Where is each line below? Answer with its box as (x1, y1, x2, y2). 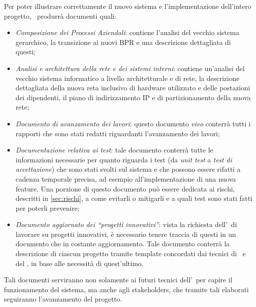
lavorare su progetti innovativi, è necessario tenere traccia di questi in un (15, 229, 236, 239)
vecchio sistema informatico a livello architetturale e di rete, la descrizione (15, 73, 240, 83)
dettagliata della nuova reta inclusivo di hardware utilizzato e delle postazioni (15, 82, 250, 93)
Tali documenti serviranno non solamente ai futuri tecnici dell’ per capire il (4, 274, 232, 285)
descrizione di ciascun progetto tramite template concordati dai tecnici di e (15, 248, 246, 259)
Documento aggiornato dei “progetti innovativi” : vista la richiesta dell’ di (15, 219, 237, 230)
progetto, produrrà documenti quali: (4, 10, 117, 21)
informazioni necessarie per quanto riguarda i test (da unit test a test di (15, 154, 232, 164)
